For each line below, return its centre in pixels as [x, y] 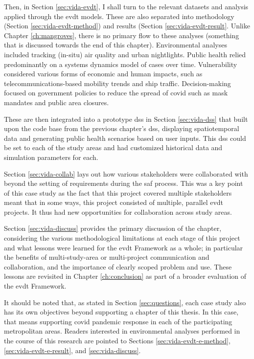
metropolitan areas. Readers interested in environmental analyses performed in [122, 331]
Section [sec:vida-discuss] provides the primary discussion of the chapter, [113, 228]
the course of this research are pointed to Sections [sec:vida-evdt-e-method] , [117, 340]
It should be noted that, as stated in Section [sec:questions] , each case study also [125, 302]
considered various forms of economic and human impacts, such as [103, 74]
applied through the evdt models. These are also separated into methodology [119, 16]
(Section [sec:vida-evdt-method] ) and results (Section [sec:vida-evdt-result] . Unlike [127, 26]
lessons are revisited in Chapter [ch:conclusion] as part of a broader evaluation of [125, 276]
